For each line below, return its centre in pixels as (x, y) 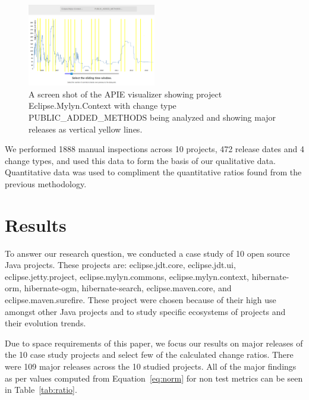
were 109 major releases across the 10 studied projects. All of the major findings (151, 366)
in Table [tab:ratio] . (41, 390)
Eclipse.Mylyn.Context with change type (103, 105)
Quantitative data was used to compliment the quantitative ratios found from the (153, 172)
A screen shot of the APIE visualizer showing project (125, 94)
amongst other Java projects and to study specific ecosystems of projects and (145, 311)
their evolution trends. (45, 323)
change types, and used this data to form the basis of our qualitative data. (140, 160)
